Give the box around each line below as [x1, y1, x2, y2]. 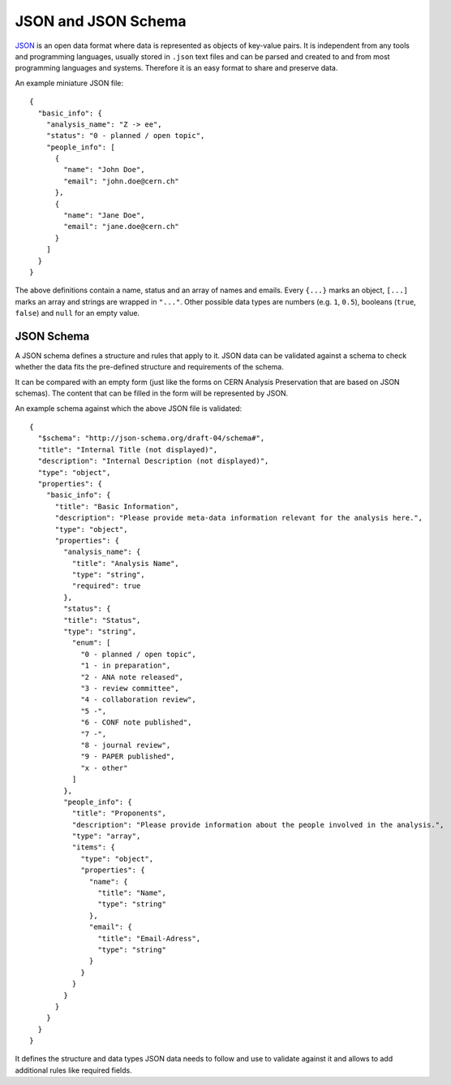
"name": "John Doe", [63, 165, 145, 175]
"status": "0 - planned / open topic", [45, 131, 205, 140]
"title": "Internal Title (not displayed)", [37, 445, 218, 454]
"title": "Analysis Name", [71, 559, 180, 568]
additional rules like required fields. [15, 1065, 133, 1075]
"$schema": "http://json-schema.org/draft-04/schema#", [37, 434, 265, 443]
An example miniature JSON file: [15, 78, 124, 88]
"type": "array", [71, 832, 141, 841]
